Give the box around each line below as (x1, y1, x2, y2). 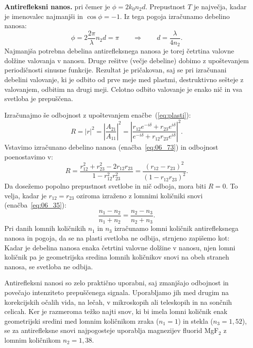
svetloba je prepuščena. (4, 93, 73, 104)
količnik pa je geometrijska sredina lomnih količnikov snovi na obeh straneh (4, 252, 229, 262)
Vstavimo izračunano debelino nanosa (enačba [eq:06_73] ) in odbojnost (4, 141, 219, 152)
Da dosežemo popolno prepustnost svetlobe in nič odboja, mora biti (4, 181, 206, 191)
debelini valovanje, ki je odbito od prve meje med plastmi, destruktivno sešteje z (4, 74, 244, 85)
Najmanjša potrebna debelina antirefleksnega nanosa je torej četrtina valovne (4, 46, 234, 56)
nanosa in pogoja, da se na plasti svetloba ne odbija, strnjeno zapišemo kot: (4, 232, 230, 243)
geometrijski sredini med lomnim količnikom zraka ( (4, 315, 159, 326)
